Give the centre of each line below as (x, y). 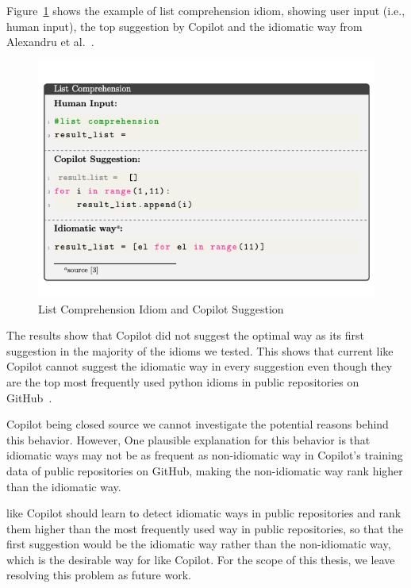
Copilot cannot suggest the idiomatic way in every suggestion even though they (200, 366)
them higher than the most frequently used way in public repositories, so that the (205, 528)
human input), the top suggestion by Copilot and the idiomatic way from (184, 26)
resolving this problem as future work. (99, 575)
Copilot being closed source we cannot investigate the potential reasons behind (198, 424)
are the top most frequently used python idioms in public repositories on (183, 381)
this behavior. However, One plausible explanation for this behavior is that (188, 439)
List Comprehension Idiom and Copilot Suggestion (161, 308)
